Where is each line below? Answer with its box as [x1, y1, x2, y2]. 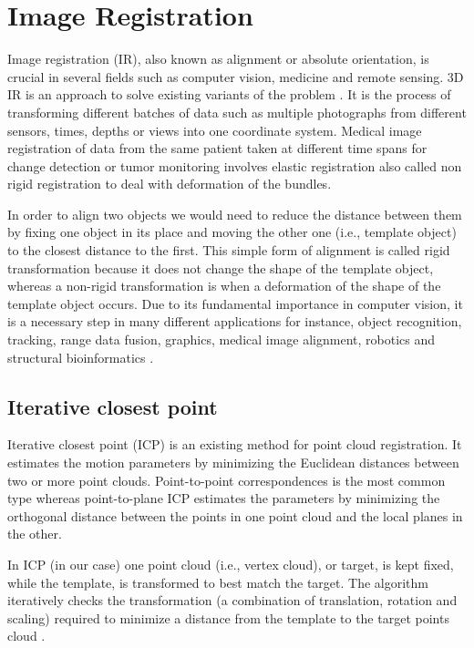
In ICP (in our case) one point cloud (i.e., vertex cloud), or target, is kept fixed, [7, 554, 454, 573]
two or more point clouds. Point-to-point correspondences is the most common [7, 470, 446, 489]
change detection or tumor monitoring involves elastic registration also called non [7, 156, 462, 175]
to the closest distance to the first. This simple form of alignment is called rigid [7, 241, 450, 260]
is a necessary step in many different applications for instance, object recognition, [7, 312, 462, 331]
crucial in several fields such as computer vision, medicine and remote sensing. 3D [7, 67, 464, 86]
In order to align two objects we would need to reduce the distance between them [7, 204, 462, 223]
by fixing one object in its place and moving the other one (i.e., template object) [7, 222, 457, 242]
